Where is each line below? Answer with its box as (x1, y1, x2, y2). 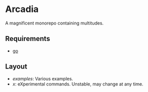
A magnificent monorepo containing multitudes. (5, 20, 104, 26)
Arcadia (5, 3, 39, 15)
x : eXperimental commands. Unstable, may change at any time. (12, 81, 143, 87)
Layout (5, 62, 28, 71)
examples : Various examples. (12, 75, 73, 81)
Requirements (5, 34, 50, 43)
